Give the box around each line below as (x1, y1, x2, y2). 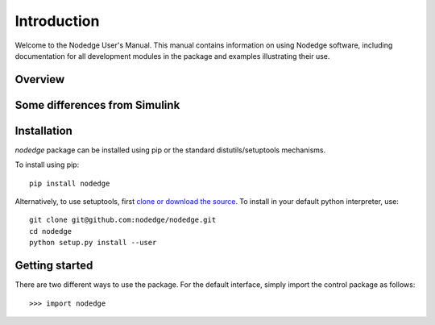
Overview (14, 73, 65, 86)
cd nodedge (29, 227, 72, 235)
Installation (14, 123, 72, 137)
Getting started (14, 259, 93, 273)
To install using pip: (14, 160, 80, 169)
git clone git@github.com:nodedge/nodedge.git (29, 215, 217, 225)
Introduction (14, 12, 100, 30)
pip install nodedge (29, 178, 110, 188)
